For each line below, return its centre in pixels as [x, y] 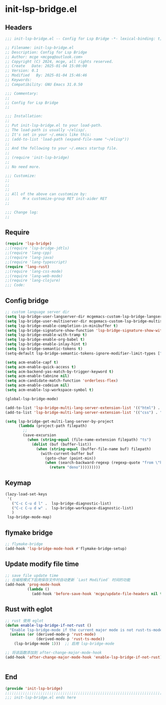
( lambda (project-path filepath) [53, 426]
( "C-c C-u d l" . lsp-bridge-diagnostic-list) [62, 504]
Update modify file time [42, 564]
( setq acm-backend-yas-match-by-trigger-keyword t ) [59, 372]
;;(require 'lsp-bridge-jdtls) [37, 249]
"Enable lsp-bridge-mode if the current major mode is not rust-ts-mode [86, 630]
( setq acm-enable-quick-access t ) [41, 367]
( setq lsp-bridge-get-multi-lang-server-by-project [59, 421]
